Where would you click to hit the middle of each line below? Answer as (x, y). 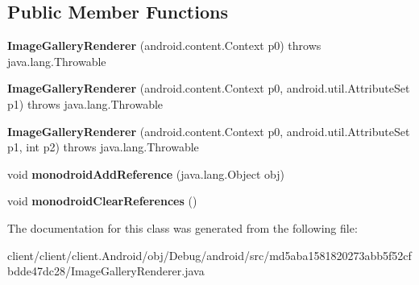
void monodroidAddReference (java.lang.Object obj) (146, 173)
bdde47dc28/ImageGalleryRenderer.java (106, 271)
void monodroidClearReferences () (102, 201)
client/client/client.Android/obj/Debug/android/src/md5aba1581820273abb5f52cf (209, 255)
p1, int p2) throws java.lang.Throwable (103, 147)
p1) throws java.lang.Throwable (85, 103)
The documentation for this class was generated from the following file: (183, 227)
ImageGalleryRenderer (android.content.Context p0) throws (164, 45)
